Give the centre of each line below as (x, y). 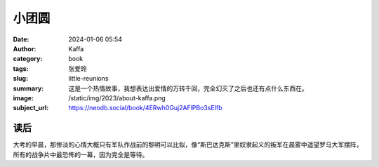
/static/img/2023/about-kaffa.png (117, 98)
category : (28, 59)
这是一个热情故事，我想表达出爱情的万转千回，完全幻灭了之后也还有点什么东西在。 (188, 88)
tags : (21, 68)
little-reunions (88, 79)
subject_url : (31, 108)
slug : (20, 79)
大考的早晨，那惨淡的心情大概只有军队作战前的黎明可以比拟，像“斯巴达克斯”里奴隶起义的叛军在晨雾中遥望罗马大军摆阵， (188, 145)
